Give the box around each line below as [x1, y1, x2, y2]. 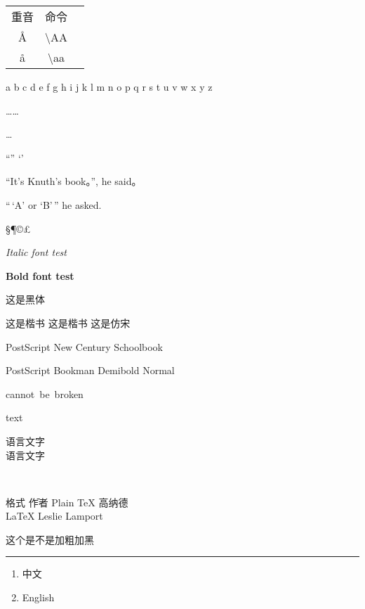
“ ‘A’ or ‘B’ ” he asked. [6, 197, 102, 212]
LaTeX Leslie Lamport [6, 508, 103, 523]
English [22, 590, 55, 605]
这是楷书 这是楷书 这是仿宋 [6, 315, 131, 330]
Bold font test [6, 268, 74, 283]
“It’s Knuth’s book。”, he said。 [6, 174, 142, 188]
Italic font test [6, 245, 67, 259]
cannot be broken [6, 386, 84, 401]
